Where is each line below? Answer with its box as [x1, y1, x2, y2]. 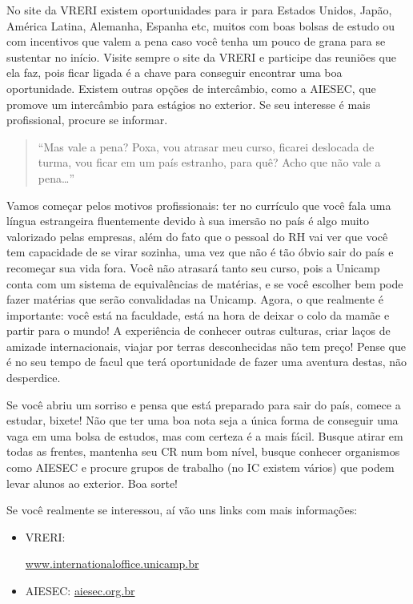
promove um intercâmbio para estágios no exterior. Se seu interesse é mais [6, 95, 371, 112]
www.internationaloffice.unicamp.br [25, 555, 199, 572]
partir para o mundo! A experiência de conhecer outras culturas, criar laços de [6, 322, 391, 339]
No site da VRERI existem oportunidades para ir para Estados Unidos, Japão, [6, 2, 392, 18]
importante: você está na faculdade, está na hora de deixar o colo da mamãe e [6, 306, 390, 323]
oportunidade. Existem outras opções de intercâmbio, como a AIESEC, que [6, 79, 376, 96]
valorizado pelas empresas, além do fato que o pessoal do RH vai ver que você [6, 228, 388, 244]
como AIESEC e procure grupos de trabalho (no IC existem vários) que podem [6, 459, 395, 476]
